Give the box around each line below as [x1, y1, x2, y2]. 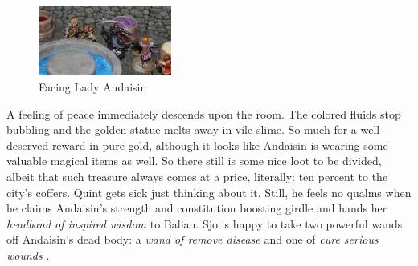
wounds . [6, 246, 50, 263]
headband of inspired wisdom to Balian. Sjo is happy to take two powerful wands [6, 215, 403, 232]
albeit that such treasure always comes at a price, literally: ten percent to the [6, 167, 388, 184]
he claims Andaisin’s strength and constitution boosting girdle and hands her [6, 199, 387, 216]
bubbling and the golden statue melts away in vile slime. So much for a [6, 121, 357, 138]
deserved [6, 136, 49, 153]
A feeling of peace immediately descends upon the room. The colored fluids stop [6, 105, 401, 122]
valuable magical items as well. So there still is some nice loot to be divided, [6, 152, 382, 169]
